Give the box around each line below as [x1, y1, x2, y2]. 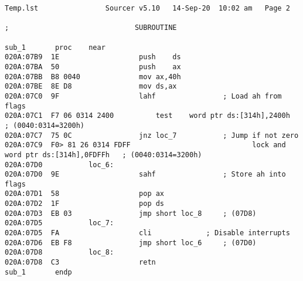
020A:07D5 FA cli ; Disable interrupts [5, 229, 290, 238]
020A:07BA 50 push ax [5, 62, 181, 71]
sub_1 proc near [5, 43, 105, 52]
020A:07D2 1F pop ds [5, 199, 165, 208]
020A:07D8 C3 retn [5, 258, 156, 267]
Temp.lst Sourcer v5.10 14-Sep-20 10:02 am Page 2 [5, 4, 290, 12]
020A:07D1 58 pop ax [5, 189, 165, 198]
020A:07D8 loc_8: [5, 248, 114, 257]
